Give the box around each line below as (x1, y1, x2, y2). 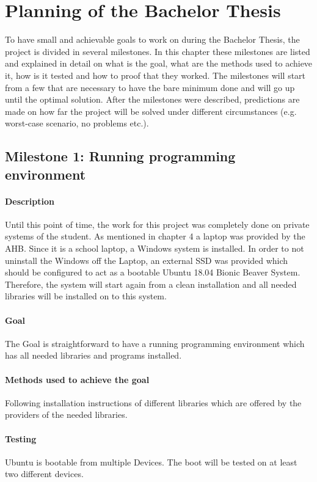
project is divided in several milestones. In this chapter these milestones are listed (5, 45, 310, 57)
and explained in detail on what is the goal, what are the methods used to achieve (5, 57, 313, 70)
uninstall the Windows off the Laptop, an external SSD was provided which (5, 254, 288, 266)
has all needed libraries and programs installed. (5, 349, 182, 362)
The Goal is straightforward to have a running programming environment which (5, 337, 305, 349)
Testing (5, 432, 37, 445)
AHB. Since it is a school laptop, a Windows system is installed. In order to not (5, 242, 304, 255)
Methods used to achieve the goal (5, 373, 150, 385)
